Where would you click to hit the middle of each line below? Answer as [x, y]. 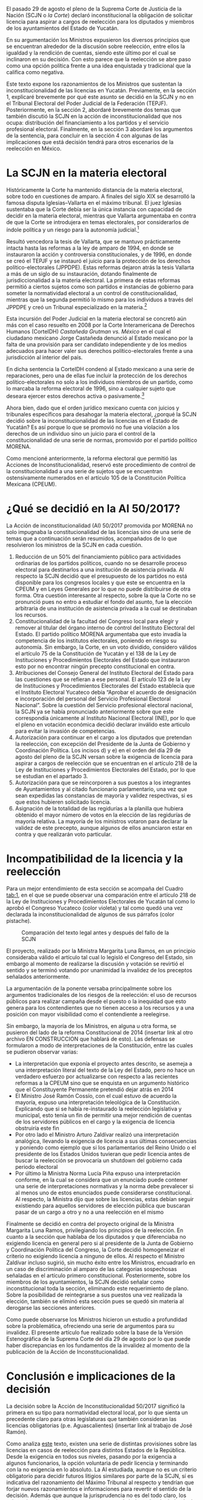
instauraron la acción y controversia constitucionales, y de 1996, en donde [99, 254]
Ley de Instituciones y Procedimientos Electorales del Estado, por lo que [105, 769]
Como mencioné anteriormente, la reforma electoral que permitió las [92, 458]
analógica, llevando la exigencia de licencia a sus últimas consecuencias [106, 1141]
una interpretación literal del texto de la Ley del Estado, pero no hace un [105, 1070]
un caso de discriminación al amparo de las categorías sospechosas [92, 1269]
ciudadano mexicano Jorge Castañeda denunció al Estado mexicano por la [100, 338]
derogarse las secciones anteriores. [51, 1307]
